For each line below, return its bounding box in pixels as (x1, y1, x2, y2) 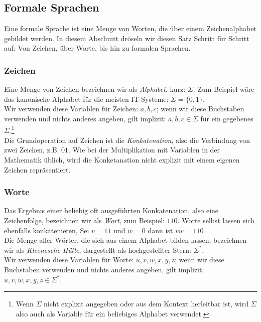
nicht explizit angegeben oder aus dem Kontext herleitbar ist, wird (44, 298, 248, 309)
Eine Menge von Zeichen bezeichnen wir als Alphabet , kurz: (4, 84, 186, 94)
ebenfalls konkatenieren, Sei (4, 225, 89, 235)
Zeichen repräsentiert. (4, 164, 71, 175)
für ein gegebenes (200, 113, 253, 123)
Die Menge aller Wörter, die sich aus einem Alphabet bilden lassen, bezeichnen (4, 235, 247, 245)
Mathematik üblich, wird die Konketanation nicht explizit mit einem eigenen (4, 154, 240, 165)
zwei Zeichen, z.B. (4, 144, 59, 155)
